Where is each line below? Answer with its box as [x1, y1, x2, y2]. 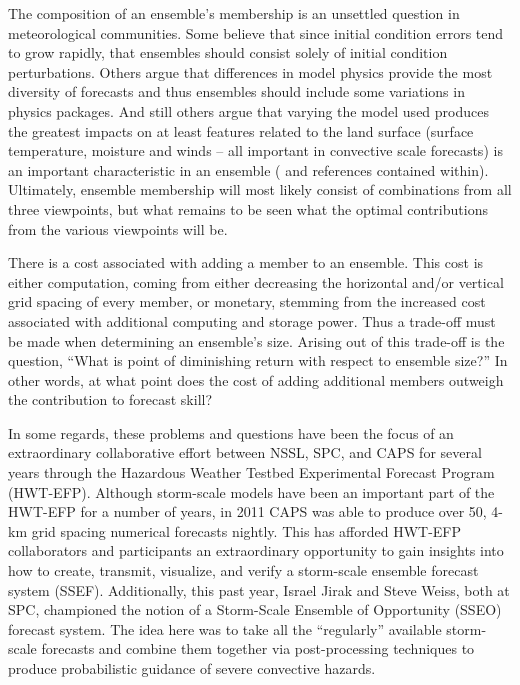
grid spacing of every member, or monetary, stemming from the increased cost [8, 291, 486, 312]
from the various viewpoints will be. [8, 218, 228, 239]
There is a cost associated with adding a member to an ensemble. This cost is [8, 252, 484, 273]
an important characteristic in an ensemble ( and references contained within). [8, 159, 489, 180]
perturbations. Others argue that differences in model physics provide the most [8, 61, 493, 82]
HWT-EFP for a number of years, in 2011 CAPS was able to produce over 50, [8, 501, 487, 522]
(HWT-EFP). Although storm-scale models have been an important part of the [8, 481, 495, 502]
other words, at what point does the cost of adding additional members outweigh [8, 369, 504, 390]
